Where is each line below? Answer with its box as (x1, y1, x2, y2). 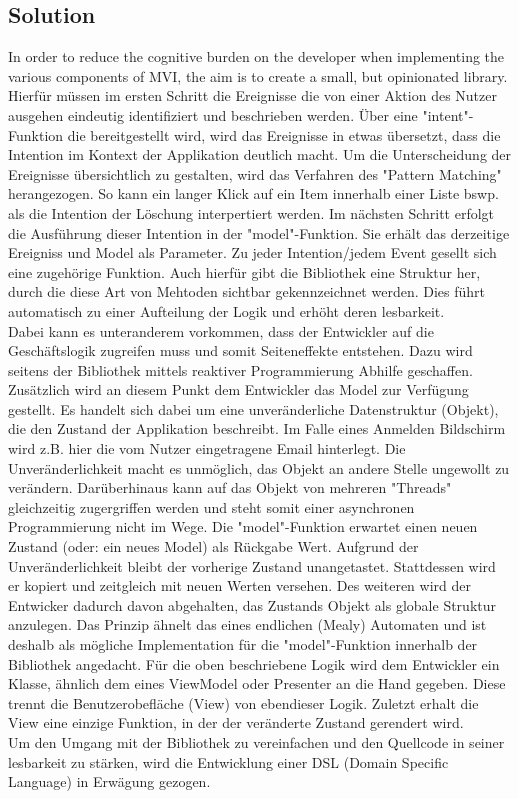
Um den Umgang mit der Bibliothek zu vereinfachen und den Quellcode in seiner (8, 731, 505, 752)
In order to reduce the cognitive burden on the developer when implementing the (8, 46, 505, 67)
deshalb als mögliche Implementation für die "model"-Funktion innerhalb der (8, 634, 478, 655)
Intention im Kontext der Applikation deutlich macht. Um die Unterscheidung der (8, 144, 512, 165)
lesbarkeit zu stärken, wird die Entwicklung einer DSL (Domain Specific (8, 751, 449, 772)
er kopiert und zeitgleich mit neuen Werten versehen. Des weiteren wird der (8, 575, 471, 596)
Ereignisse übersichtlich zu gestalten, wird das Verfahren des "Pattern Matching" (8, 163, 502, 184)
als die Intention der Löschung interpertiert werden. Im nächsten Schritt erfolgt (8, 202, 495, 223)
